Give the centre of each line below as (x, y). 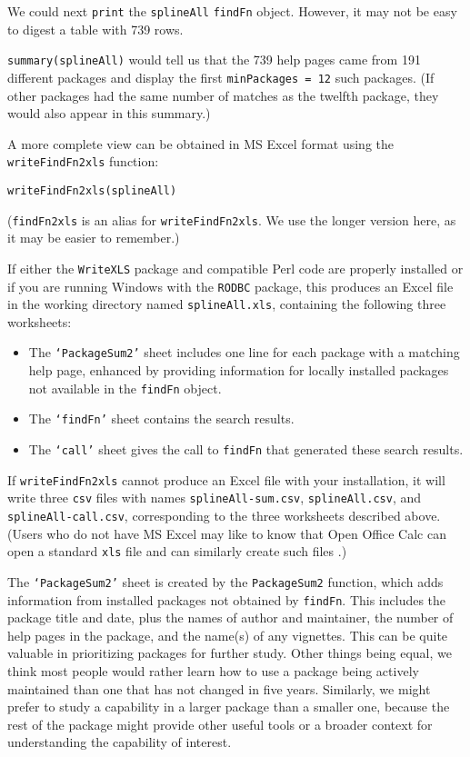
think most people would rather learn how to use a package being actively (213, 671)
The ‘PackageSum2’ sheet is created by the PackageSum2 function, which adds (225, 581)
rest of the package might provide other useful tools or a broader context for (220, 724)
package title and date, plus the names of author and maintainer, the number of (230, 618)
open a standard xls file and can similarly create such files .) (177, 551)
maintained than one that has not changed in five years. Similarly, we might (219, 688)
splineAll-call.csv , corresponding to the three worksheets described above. (224, 515)
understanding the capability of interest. (120, 742)
